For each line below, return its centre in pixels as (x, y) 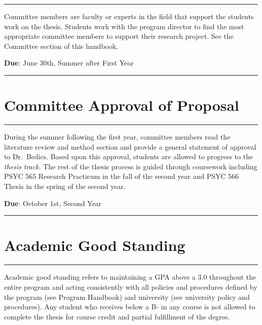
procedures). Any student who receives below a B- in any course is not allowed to (130, 307)
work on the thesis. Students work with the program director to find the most (124, 26)
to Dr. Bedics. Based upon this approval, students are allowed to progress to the (129, 156)
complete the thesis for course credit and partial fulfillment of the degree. (117, 316)
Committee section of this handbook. (61, 46)
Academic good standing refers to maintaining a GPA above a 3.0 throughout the (130, 277)
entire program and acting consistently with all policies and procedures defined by (131, 286)
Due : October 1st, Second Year (53, 203)
